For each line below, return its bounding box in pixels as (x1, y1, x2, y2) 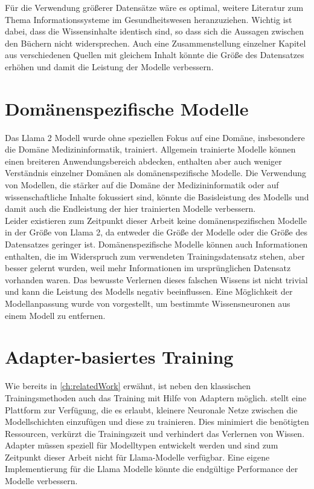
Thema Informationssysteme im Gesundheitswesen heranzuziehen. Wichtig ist (5, 13, 292, 25)
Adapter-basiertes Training (5, 344, 234, 369)
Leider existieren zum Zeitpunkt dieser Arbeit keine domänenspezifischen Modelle (5, 214, 307, 226)
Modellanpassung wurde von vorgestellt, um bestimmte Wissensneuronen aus (5, 297, 290, 309)
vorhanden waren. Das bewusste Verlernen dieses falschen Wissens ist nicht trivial (5, 273, 308, 286)
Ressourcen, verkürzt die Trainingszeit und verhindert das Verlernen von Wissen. (5, 427, 305, 439)
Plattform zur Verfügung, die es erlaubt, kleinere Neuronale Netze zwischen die (5, 403, 298, 416)
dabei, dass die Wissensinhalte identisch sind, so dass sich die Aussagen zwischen (5, 25, 304, 38)
